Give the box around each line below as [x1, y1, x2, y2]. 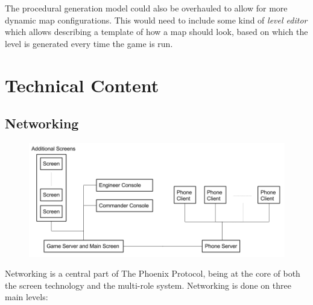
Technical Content [5, 72, 159, 97]
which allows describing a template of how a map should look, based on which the [5, 25, 308, 38]
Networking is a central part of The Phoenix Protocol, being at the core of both [5, 267, 300, 280]
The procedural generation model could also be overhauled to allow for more [5, 2, 288, 14]
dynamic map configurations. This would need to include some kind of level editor [5, 13, 308, 26]
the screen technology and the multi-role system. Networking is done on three [5, 278, 291, 291]
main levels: [5, 291, 48, 303]
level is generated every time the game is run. [5, 37, 173, 49]
